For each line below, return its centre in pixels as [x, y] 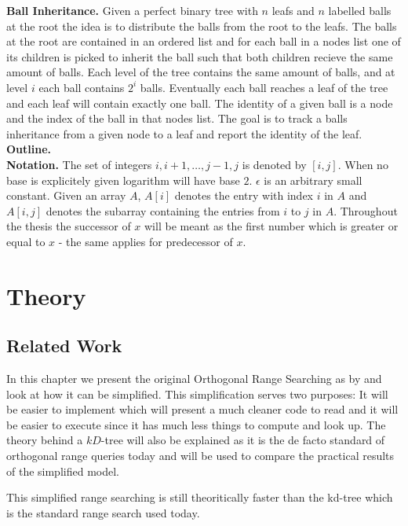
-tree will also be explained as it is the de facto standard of [243, 440]
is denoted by [274, 164]
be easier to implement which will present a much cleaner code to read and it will [202, 409]
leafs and [293, 10]
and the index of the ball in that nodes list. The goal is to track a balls [177, 118]
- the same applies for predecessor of [146, 241]
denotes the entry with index [244, 195]
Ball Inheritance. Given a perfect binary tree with [132, 10]
